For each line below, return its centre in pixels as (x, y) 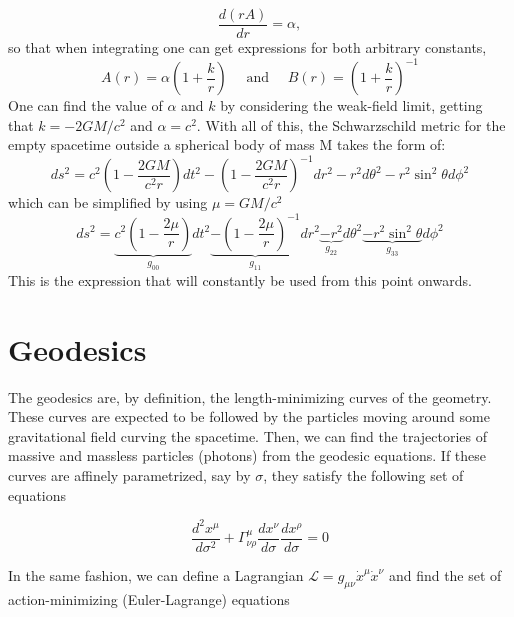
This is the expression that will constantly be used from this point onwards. (240, 279)
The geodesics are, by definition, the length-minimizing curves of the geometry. (250, 396)
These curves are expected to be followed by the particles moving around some (249, 416)
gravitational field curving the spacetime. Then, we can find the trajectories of (248, 435)
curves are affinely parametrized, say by (129, 475)
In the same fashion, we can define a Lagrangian (156, 574)
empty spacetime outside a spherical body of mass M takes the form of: (227, 144)
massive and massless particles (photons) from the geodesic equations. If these (247, 455)
